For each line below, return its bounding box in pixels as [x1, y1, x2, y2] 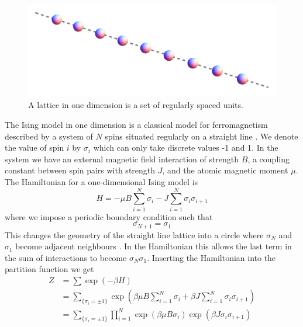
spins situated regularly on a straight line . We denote [105, 130, 298, 142]
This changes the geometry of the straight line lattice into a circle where [5, 228, 264, 241]
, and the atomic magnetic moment [162, 164, 288, 176]
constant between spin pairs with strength [5, 164, 156, 176]
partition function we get [5, 263, 94, 275]
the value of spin [5, 141, 64, 154]
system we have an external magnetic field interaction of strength [5, 152, 239, 165]
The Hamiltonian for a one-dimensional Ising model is [5, 175, 198, 187]
